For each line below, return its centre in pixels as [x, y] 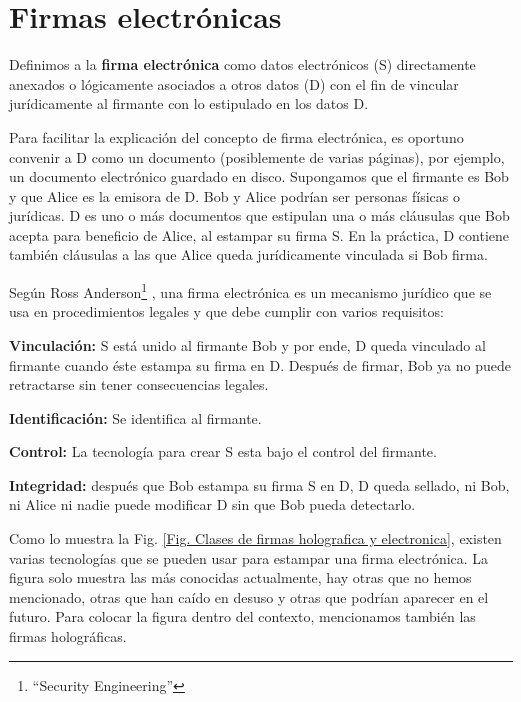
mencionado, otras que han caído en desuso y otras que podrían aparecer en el [249, 596]
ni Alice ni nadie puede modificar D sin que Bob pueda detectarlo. [212, 504]
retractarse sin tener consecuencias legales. [139, 384]
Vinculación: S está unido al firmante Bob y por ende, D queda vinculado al [247, 344]
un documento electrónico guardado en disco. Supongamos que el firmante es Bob [259, 176]
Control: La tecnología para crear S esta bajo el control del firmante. [223, 451]
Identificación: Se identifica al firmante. [135, 417]
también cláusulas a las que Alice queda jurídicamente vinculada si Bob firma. [248, 254]
